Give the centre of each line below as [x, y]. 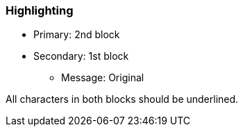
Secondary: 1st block [81, 56]
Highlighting [40, 10]
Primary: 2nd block [77, 35]
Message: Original [103, 78]
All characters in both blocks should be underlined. [122, 99]
